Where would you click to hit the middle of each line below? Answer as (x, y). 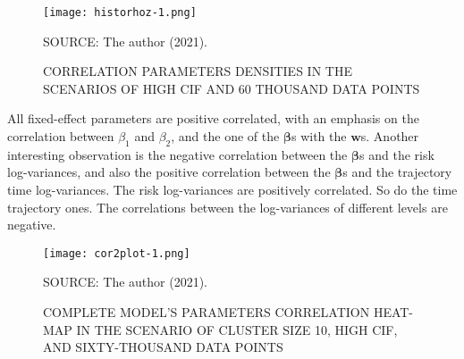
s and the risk (397, 154)
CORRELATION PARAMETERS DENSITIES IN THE (198, 71)
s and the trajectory (397, 172)
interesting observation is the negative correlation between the (177, 154)
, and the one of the (225, 136)
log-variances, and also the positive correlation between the (169, 172)
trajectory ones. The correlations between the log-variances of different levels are (228, 207)
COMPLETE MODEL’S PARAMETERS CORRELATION (207, 312)
